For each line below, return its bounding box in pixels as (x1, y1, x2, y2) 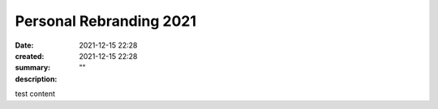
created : (15, 51, 45, 61)
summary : (15, 63, 51, 73)
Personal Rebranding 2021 (15, 12, 197, 30)
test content (15, 89, 56, 99)
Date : (15, 40, 34, 50)
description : (15, 73, 58, 84)
